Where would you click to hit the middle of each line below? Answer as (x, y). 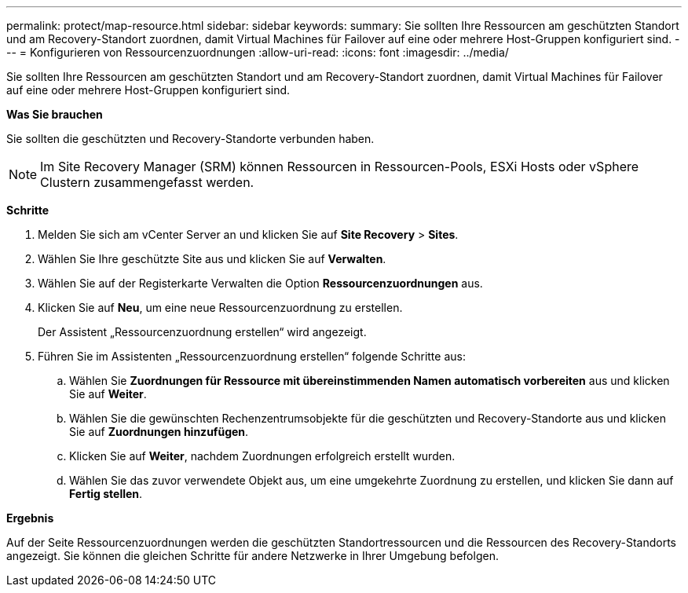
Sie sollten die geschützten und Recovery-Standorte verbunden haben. (190, 139)
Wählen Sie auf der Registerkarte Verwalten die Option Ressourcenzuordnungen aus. (260, 283)
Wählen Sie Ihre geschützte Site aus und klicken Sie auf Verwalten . (212, 259)
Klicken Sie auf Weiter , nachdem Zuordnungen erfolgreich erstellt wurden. (262, 456)
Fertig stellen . (106, 494)
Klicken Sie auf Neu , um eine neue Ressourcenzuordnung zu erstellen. (220, 307)
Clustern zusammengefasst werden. (147, 182)
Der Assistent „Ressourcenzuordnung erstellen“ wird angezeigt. (202, 332)
